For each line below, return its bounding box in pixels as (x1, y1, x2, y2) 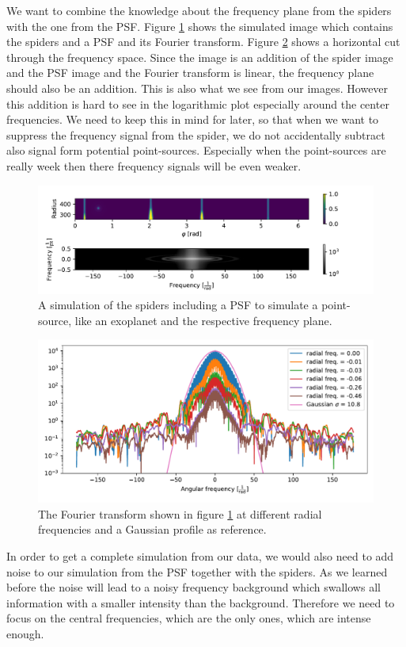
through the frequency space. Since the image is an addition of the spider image (6, 48, 393, 65)
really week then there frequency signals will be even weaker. (6, 157, 302, 174)
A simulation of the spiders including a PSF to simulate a (38, 297, 318, 313)
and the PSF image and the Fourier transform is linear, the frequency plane (6, 64, 374, 81)
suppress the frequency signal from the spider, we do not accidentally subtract (6, 126, 385, 143)
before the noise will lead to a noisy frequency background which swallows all (6, 579, 381, 595)
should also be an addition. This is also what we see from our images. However (6, 79, 389, 96)
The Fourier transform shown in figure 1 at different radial (38, 505, 322, 522)
